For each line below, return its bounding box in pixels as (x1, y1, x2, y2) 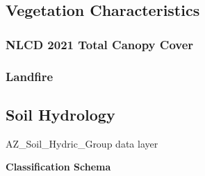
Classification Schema (6, 159, 111, 174)
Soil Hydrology (6, 103, 115, 125)
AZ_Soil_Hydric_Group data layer (6, 136, 158, 150)
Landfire (6, 67, 54, 85)
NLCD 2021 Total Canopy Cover (6, 35, 194, 53)
